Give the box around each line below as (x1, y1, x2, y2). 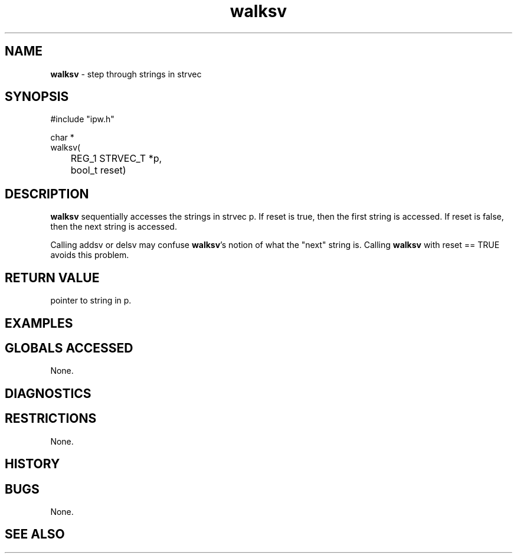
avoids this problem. (50, 250, 129, 260)
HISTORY (5, 456, 60, 472)
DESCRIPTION (5, 186, 89, 201)
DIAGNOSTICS (5, 386, 91, 401)
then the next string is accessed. (50, 221, 177, 232)
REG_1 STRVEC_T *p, (70, 152, 162, 165)
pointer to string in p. (50, 295, 132, 306)
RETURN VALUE (5, 270, 100, 285)
